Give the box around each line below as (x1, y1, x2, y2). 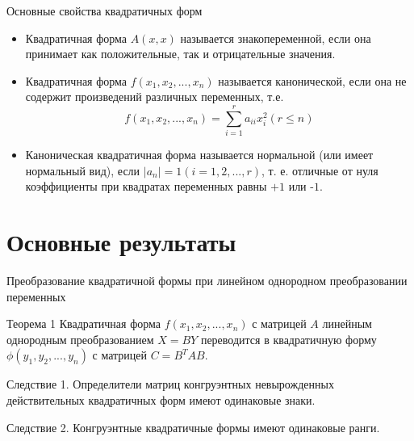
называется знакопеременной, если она (180, 29, 371, 46)
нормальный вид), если (25, 162, 140, 178)
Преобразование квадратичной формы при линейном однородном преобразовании (6, 272, 408, 288)
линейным (322, 315, 372, 332)
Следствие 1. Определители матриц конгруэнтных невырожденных (6, 376, 334, 393)
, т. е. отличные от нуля (261, 162, 378, 178)
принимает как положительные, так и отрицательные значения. (25, 45, 336, 62)
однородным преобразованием (6, 330, 154, 347)
